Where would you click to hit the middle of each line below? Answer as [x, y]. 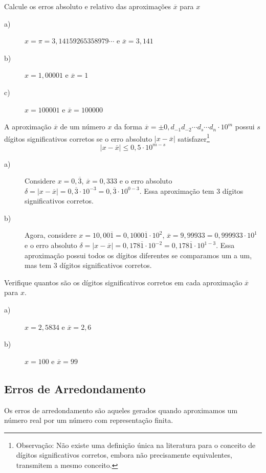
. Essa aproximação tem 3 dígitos [191, 190]
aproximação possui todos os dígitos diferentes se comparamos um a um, [138, 255]
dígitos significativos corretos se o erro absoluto [78, 138]
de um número [83, 127]
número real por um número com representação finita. [89, 420]
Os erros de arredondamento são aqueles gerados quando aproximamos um [121, 410]
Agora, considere [51, 235]
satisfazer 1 [194, 138]
